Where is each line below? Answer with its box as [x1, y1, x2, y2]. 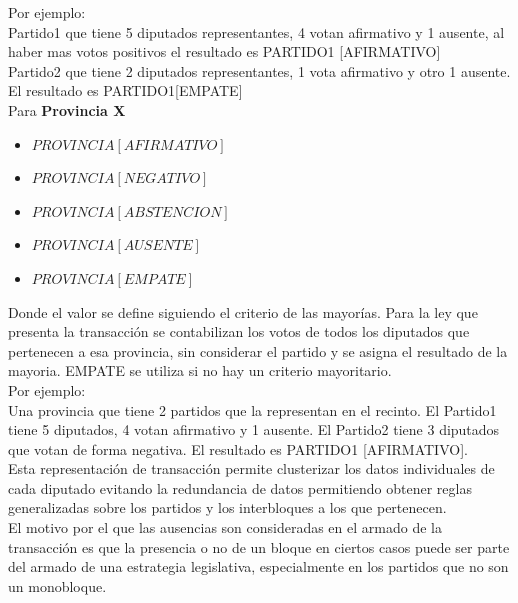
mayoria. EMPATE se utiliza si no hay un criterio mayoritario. [8, 360, 392, 381]
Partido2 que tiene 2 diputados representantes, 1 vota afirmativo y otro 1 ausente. [8, 60, 511, 81]
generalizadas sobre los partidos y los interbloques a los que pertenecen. [8, 497, 447, 518]
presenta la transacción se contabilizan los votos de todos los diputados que [8, 321, 470, 342]
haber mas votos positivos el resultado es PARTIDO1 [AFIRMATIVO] [8, 41, 441, 62]
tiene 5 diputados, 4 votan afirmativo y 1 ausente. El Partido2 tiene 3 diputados [8, 419, 500, 440]
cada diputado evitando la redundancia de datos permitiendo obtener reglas [8, 477, 472, 498]
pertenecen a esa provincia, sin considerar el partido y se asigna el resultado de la [8, 340, 508, 361]
